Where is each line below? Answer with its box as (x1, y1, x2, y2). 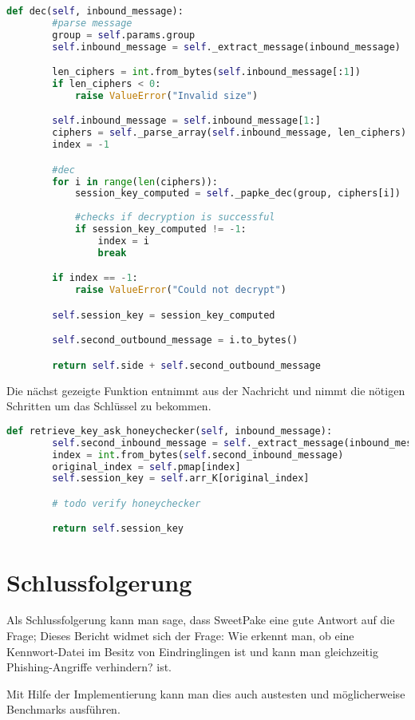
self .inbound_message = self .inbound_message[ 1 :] (52, 115, 321, 127)
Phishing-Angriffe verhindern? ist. (6, 659, 172, 675)
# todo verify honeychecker (52, 497, 201, 509)
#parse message (52, 17, 132, 29)
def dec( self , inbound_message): (6, 6, 184, 17)
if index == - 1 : (52, 272, 138, 284)
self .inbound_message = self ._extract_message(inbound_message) (52, 41, 401, 53)
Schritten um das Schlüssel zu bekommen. (6, 398, 211, 414)
